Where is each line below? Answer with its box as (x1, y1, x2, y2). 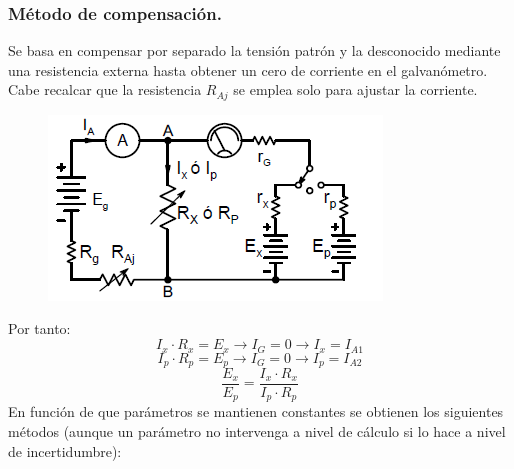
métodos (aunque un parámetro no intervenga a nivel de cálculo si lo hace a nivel (8, 421, 506, 442)
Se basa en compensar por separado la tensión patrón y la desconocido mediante (8, 40, 501, 61)
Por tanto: (8, 318, 71, 339)
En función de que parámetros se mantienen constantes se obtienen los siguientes (8, 401, 504, 422)
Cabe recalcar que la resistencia (8, 79, 202, 100)
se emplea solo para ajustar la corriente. (233, 79, 478, 100)
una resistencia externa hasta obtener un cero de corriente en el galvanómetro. (8, 59, 488, 80)
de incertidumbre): (8, 440, 122, 461)
